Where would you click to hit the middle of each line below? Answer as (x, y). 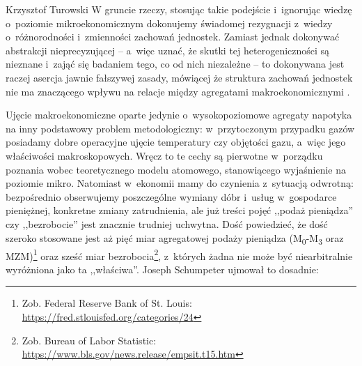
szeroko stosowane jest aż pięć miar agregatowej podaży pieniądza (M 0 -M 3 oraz (175, 238)
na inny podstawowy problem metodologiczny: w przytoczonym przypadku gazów (180, 128)
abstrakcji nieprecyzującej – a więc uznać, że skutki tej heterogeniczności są (168, 50)
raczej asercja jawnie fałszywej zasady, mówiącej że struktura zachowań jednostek (179, 77)
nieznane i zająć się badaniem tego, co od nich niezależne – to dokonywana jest (175, 64)
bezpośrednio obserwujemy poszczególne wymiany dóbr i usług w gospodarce (171, 196)
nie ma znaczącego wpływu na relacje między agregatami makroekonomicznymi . (178, 91)
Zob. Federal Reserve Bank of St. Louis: (107, 303)
